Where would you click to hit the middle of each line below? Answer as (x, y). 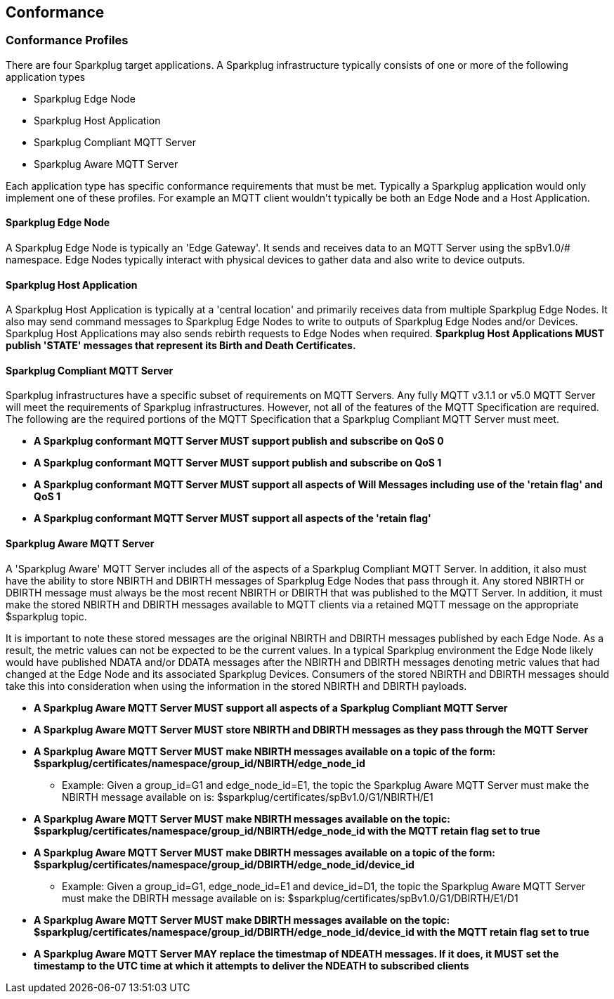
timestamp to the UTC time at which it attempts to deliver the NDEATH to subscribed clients (252, 965)
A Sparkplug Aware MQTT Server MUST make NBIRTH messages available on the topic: (242, 818)
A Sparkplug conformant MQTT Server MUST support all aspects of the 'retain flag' (233, 518)
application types (46, 77)
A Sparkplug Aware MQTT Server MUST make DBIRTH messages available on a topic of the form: (264, 852)
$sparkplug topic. (46, 616)
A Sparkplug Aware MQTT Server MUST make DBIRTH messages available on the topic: (242, 920)
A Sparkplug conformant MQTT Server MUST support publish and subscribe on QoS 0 (239, 441)
